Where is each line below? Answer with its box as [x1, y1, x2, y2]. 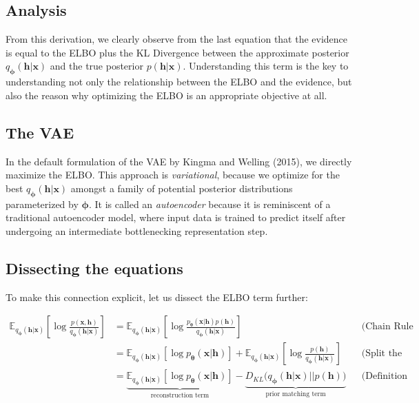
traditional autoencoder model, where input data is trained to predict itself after [6, 210, 346, 225]
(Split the [361, 349, 402, 359]
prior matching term [265, 390, 326, 397]
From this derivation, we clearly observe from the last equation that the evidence [6, 32, 348, 46]
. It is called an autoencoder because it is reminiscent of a [88, 196, 331, 211]
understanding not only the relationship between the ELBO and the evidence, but [6, 74, 352, 89]
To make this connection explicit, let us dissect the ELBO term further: [6, 289, 308, 304]
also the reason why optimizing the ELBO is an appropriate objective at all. [6, 87, 327, 102]
